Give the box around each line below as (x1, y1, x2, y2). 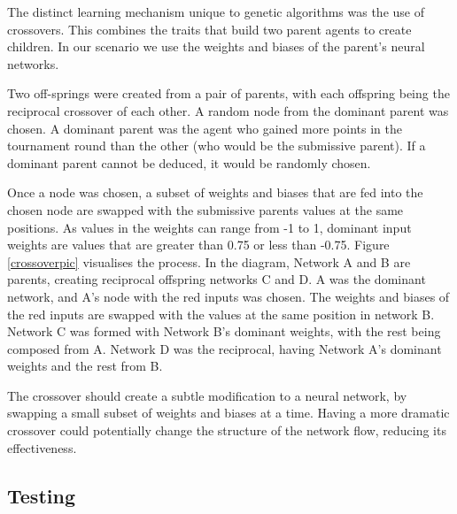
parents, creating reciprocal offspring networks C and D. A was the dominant (7, 270, 426, 288)
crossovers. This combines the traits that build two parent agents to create (7, 19, 412, 38)
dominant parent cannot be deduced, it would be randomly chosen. (7, 153, 371, 172)
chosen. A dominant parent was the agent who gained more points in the (7, 119, 402, 137)
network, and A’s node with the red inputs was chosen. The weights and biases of (7, 287, 450, 305)
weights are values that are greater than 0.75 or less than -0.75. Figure (7, 235, 390, 254)
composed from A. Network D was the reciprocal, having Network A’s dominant (7, 339, 442, 357)
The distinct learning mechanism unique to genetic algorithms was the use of (7, 3, 424, 20)
